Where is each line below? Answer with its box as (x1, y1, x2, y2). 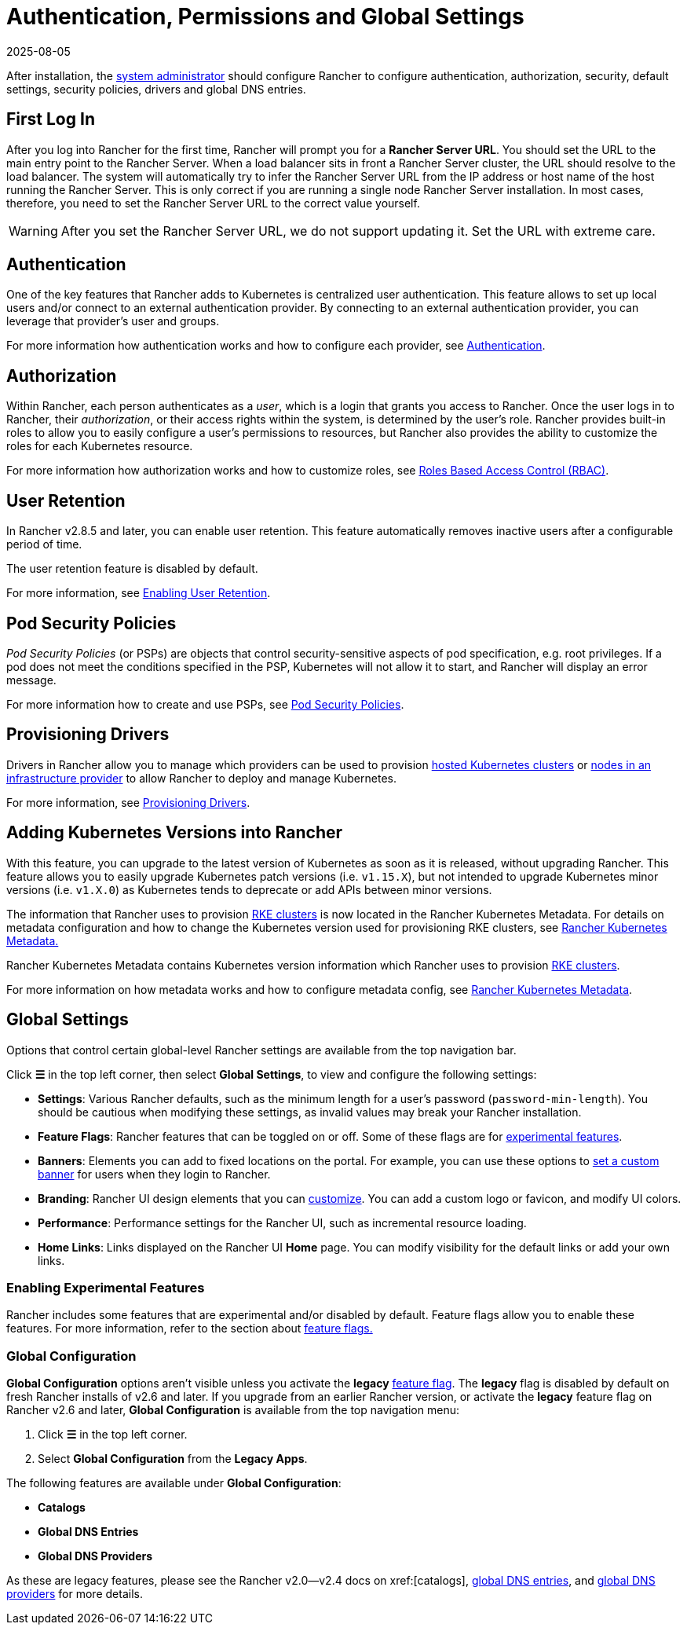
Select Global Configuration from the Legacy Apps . (38, 1452, 308, 1465)
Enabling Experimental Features (6, 1279, 205, 1296)
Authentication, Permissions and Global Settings (6, 3, 524, 30)
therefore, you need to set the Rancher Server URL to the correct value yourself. (6, 196, 420, 210)
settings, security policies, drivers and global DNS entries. (6, 82, 306, 96)
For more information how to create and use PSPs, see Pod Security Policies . (6, 697, 404, 711)
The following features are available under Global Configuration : (6, 1476, 342, 1490)
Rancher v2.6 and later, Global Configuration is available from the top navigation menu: (6, 1403, 459, 1417)
